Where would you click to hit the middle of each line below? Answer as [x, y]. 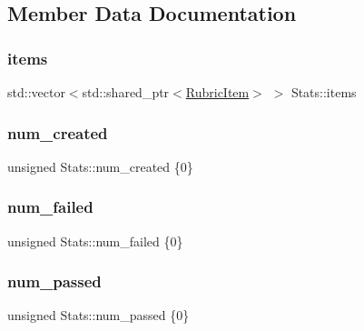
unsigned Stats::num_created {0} [100, 166]
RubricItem [217, 92]
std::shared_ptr [126, 92]
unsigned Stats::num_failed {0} [95, 241]
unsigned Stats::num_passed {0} [98, 315]
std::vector [36, 92]
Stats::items [324, 92]
